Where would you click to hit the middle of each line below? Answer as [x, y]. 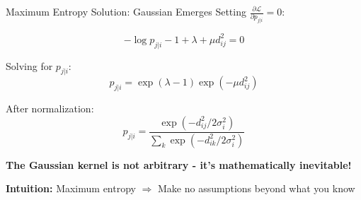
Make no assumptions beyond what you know [257, 188]
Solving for [29, 65]
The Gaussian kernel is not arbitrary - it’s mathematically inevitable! [179, 164]
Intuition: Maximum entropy [71, 188]
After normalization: [50, 108]
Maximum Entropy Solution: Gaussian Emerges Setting [126, 11]
